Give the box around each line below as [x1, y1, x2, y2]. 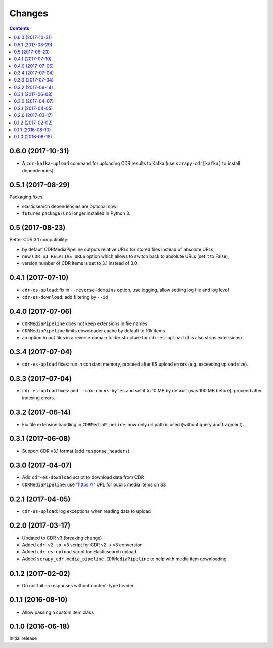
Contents [9, 25, 30, 31]
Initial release [9, 635, 37, 641]
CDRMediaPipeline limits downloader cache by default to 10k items [22, 328, 165, 334]
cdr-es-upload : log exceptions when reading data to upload [22, 508, 151, 514]
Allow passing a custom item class [22, 609, 94, 615]
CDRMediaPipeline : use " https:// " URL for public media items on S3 [22, 481, 166, 488]
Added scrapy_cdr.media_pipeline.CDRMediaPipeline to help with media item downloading [22, 556, 227, 562]
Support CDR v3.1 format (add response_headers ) [22, 448, 130, 454]
